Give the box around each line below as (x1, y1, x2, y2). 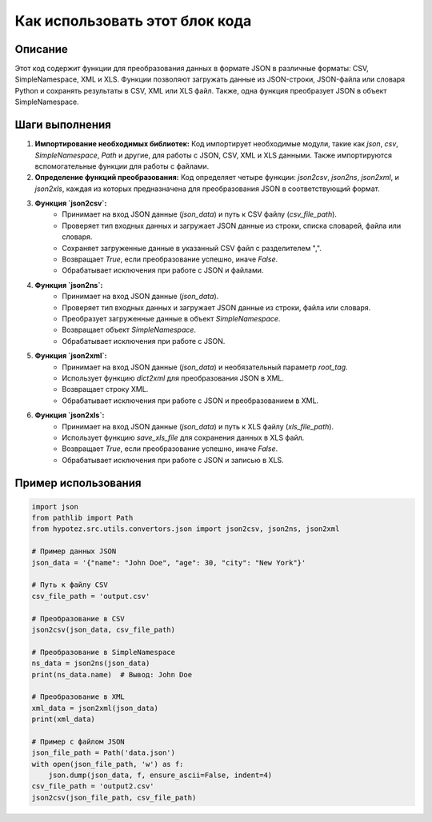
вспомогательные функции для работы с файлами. (34, 161, 210, 171)
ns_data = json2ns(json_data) (31, 659, 150, 668)
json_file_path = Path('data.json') (31, 748, 176, 757)
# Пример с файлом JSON (31, 736, 126, 746)
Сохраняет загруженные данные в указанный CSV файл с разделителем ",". (62, 243, 322, 253)
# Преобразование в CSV (31, 614, 126, 623)
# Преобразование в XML (31, 692, 126, 701)
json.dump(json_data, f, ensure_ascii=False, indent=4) (48, 771, 273, 780)
